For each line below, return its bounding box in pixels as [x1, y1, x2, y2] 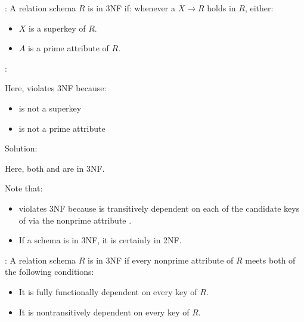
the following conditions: [5, 265, 94, 278]
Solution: [5, 142, 38, 154]
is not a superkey [18, 101, 82, 114]
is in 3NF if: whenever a [88, 2, 175, 14]
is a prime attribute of [27, 42, 109, 54]
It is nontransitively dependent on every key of [18, 305, 190, 318]
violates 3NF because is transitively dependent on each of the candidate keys [18, 202, 300, 214]
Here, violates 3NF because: [5, 82, 107, 94]
